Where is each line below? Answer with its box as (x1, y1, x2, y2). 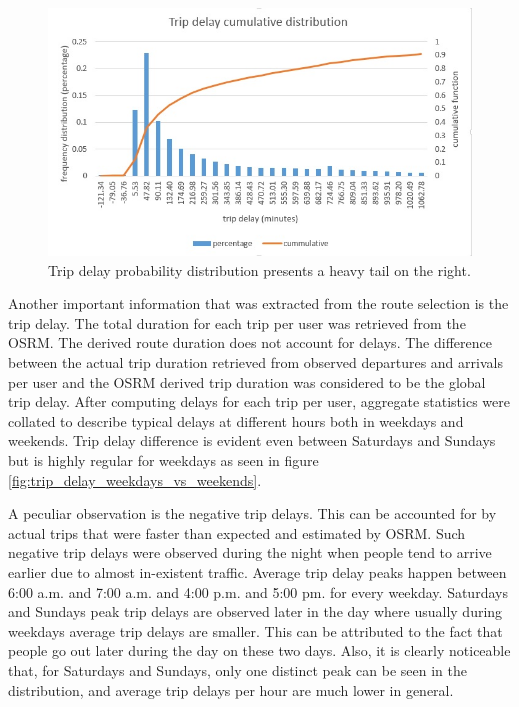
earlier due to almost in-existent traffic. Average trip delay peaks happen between (8, 562, 507, 582)
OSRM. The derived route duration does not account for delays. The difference (8, 332, 492, 353)
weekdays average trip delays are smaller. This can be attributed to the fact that (8, 620, 503, 641)
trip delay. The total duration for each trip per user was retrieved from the (8, 312, 466, 333)
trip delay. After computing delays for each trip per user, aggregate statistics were (8, 391, 510, 412)
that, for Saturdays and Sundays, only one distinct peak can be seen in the (8, 659, 467, 680)
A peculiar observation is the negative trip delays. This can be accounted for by (8, 503, 497, 524)
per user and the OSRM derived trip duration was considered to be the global (8, 371, 486, 392)
